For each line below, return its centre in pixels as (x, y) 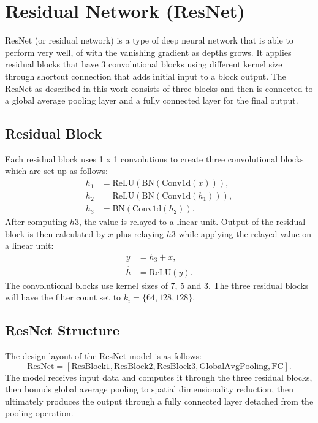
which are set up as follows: (56, 171)
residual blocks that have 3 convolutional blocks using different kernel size (144, 64)
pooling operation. (39, 413)
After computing (36, 222)
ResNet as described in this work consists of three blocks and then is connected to (159, 88)
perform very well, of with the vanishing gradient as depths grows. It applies (148, 52)
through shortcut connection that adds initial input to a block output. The (146, 76)
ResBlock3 (176, 366)
